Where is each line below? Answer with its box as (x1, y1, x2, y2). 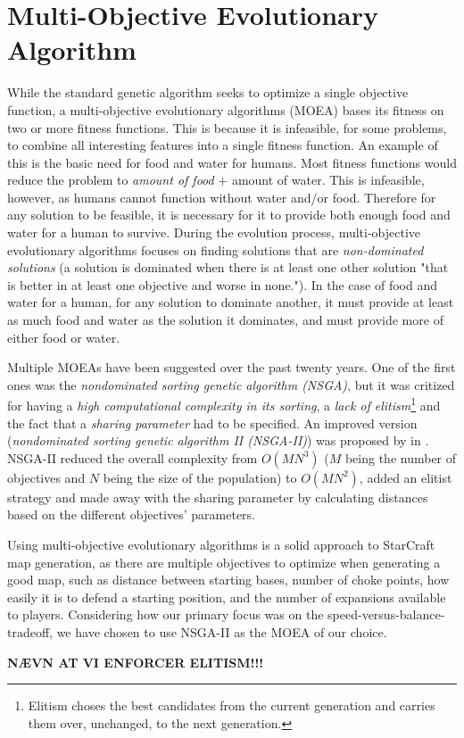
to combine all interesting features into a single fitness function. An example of (7, 136, 438, 154)
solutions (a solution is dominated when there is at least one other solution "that (7, 258, 449, 277)
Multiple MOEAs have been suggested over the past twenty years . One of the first (7, 358, 456, 377)
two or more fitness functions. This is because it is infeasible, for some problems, (7, 118, 447, 137)
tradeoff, (7, 623, 53, 641)
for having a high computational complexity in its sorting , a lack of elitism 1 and (7, 394, 441, 415)
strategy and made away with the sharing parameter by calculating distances (7, 487, 428, 506)
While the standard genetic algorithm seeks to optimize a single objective (7, 83, 409, 102)
